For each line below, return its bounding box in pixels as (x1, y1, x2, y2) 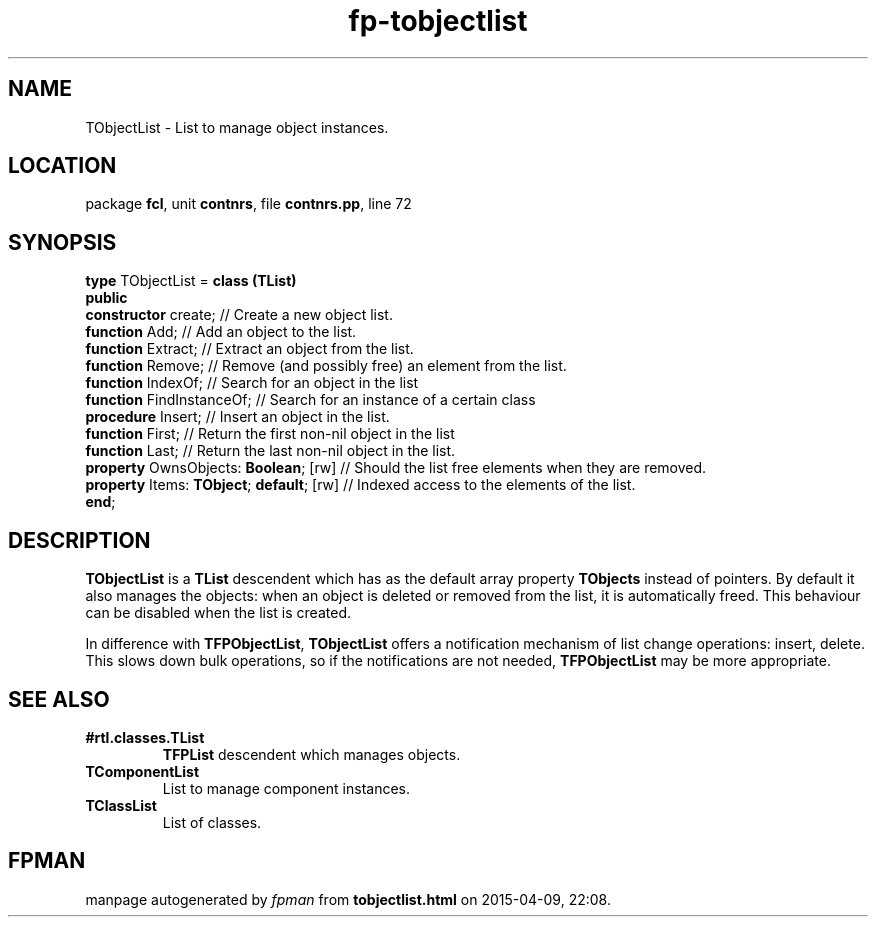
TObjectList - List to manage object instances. (85, 118, 389, 136)
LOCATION (8, 153, 117, 179)
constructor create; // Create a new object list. (85, 306, 393, 324)
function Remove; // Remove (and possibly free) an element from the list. (85, 357, 567, 375)
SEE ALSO (8, 686, 110, 712)
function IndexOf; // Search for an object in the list (85, 374, 419, 392)
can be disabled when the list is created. (85, 604, 351, 622)
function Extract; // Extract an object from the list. (85, 340, 414, 358)
